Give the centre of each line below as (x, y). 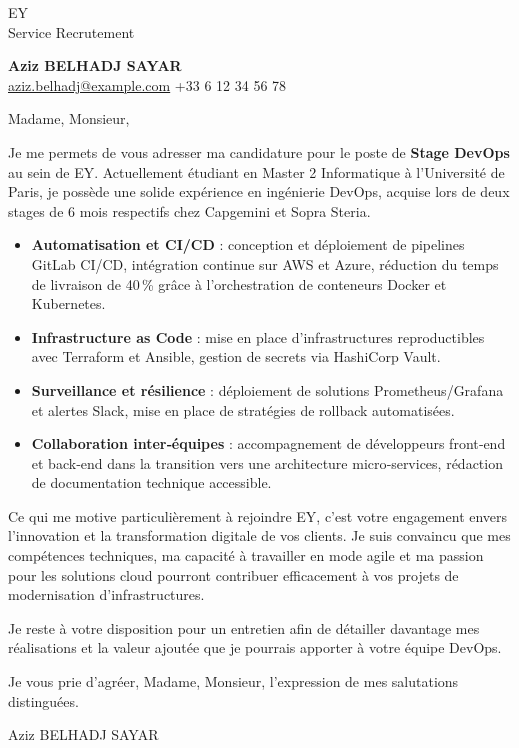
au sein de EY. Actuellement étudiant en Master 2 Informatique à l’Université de (256, 171)
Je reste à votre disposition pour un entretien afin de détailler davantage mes (244, 627)
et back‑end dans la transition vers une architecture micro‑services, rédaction (267, 462)
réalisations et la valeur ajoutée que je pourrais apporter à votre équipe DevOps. (255, 647)
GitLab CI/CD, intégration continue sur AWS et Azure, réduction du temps (265, 263)
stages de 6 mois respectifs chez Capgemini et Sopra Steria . (189, 210)
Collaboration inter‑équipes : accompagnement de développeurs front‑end (268, 443)
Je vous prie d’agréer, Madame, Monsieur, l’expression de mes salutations (233, 681)
